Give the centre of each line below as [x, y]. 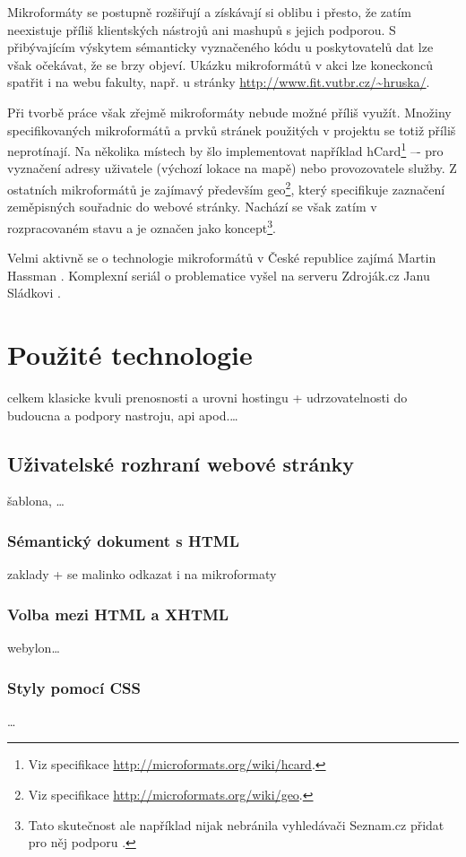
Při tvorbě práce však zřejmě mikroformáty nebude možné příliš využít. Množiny [229, 112]
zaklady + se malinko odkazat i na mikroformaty [142, 574]
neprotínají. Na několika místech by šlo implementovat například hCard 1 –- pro [225, 149]
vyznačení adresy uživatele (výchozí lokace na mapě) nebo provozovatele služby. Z [232, 168]
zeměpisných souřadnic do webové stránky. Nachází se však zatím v [192, 207]
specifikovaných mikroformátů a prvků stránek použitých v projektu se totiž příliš [232, 130]
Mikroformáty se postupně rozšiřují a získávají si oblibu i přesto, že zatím [209, 12]
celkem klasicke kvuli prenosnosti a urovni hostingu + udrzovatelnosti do [207, 397]
